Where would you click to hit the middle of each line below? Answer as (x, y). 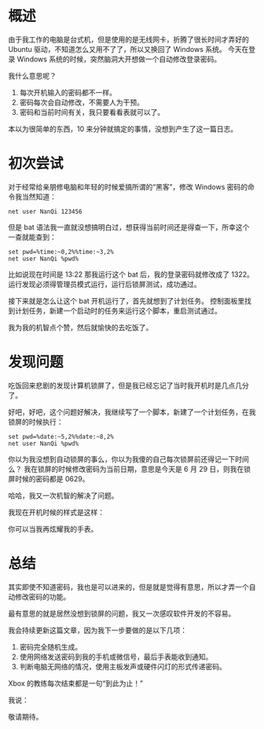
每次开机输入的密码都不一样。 (68, 92)
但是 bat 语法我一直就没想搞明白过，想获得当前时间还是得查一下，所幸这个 (129, 227)
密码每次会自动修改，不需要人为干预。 (81, 102)
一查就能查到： (32, 237)
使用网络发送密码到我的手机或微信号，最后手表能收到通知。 (116, 657)
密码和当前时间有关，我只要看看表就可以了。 (92, 112)
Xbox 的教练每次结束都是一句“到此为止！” (76, 683)
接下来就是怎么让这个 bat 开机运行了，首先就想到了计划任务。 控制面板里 (126, 300)
